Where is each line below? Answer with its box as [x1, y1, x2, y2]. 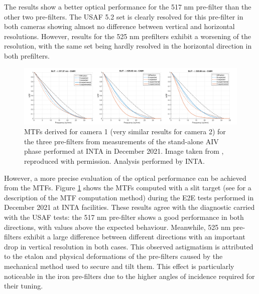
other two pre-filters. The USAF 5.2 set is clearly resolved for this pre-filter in [4, 11, 243, 22]
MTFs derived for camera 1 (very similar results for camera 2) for [24, 126, 226, 137]
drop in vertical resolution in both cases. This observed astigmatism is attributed [4, 241, 253, 251]
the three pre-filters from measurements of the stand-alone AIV [24, 136, 219, 146]
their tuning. [4, 280, 43, 291]
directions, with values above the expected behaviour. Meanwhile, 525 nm [4, 221, 231, 232]
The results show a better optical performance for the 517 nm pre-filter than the [4, 2, 251, 12]
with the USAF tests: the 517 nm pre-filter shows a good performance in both [4, 211, 244, 222]
